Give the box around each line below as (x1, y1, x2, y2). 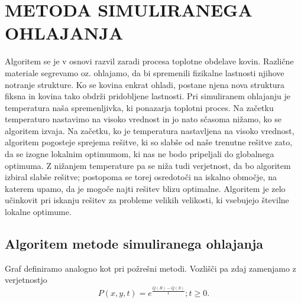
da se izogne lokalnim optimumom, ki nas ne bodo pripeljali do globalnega (5, 148, 274, 160)
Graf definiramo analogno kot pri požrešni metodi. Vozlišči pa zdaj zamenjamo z (5, 262, 296, 274)
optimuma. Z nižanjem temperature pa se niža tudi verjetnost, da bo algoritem (5, 159, 291, 171)
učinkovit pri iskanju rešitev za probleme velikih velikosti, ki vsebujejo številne (5, 194, 289, 206)
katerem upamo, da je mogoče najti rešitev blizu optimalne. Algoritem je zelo (5, 182, 286, 194)
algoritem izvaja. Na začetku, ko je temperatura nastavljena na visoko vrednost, (5, 124, 294, 136)
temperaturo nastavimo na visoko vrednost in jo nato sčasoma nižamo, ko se (5, 113, 281, 125)
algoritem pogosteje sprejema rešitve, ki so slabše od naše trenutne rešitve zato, (5, 136, 293, 148)
